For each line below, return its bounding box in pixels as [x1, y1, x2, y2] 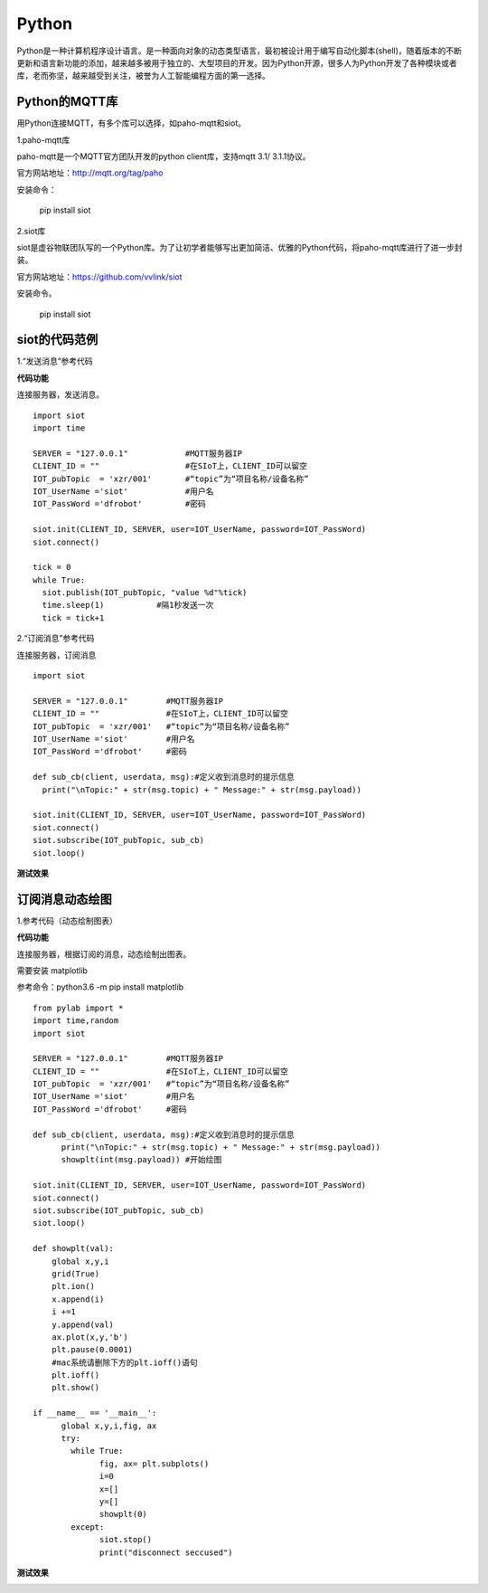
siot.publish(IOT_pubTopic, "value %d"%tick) [42, 588, 248, 598]
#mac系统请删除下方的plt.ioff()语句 [51, 1357, 198, 1368]
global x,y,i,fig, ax [61, 1420, 157, 1431]
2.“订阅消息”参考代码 [16, 633, 95, 644]
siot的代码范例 [16, 332, 99, 347]
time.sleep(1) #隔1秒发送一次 [42, 600, 214, 611]
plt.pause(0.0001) [51, 1344, 134, 1355]
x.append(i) [51, 1294, 105, 1304]
